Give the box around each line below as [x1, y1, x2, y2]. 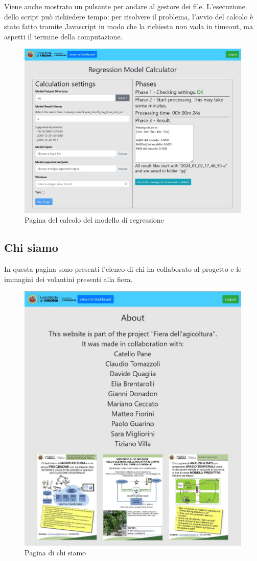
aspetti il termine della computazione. [4, 31, 123, 41]
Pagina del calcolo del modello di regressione [25, 214, 164, 225]
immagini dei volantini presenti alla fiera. [4, 273, 133, 284]
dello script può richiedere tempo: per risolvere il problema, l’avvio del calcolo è [4, 11, 253, 21]
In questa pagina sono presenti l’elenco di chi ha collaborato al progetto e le [4, 264, 242, 274]
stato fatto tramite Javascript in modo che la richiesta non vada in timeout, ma [4, 21, 253, 32]
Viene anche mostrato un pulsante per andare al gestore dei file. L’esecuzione [4, 1, 245, 11]
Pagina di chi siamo [25, 547, 86, 558]
